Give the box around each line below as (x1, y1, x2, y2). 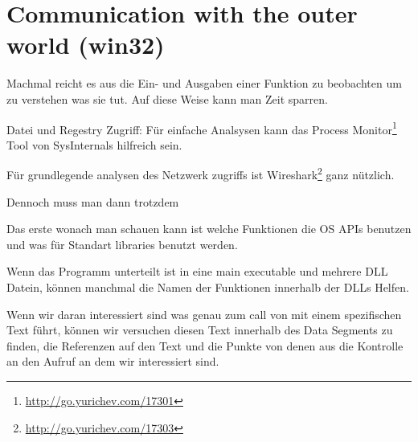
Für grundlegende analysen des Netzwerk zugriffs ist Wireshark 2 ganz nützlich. (6, 164, 395, 182)
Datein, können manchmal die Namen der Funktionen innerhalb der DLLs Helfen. (6, 278, 409, 295)
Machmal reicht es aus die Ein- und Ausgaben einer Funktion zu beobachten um (6, 75, 402, 92)
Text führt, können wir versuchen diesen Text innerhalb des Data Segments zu (6, 321, 393, 338)
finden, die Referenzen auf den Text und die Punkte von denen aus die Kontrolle (6, 337, 404, 354)
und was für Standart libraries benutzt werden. (6, 235, 238, 252)
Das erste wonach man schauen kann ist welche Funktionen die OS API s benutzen (6, 220, 412, 237)
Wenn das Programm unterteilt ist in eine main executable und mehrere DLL (6, 263, 388, 280)
